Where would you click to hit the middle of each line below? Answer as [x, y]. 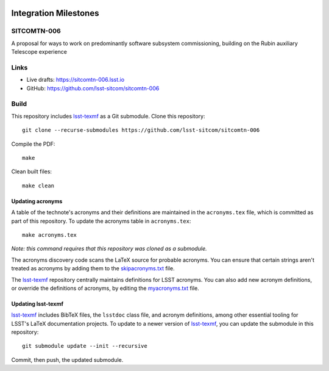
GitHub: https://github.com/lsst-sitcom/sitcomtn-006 [93, 88]
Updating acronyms [37, 201]
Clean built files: [31, 171]
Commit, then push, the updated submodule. [67, 359]
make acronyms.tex [50, 235]
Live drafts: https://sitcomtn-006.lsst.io [76, 80]
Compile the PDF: [33, 144]
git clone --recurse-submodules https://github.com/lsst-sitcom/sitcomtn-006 [141, 130]
